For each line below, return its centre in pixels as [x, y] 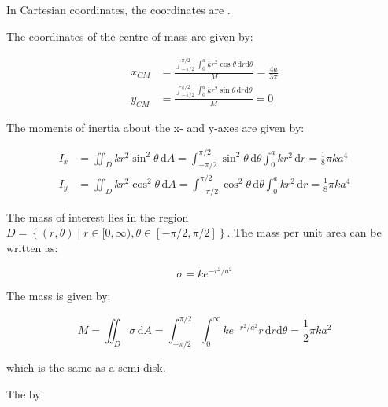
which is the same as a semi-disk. [86, 367]
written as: [32, 247]
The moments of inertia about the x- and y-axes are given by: [155, 127]
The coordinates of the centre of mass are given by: [130, 36]
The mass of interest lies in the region [98, 216]
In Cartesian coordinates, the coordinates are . [118, 9]
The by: [25, 393]
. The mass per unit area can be [304, 232]
